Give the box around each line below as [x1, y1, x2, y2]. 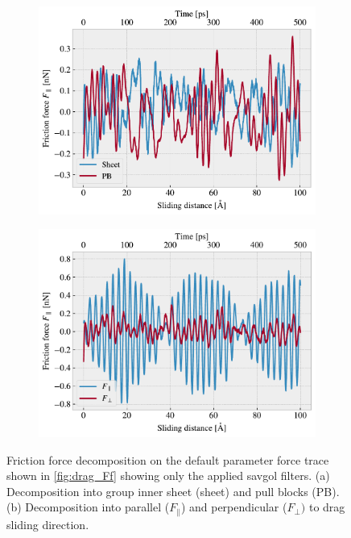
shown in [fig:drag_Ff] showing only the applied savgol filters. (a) [6, 467, 330, 484]
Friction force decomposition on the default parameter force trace [6, 451, 329, 468]
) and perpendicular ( [180, 498, 287, 515]
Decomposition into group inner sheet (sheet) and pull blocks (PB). [6, 482, 340, 499]
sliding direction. [6, 515, 89, 532]
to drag [308, 498, 345, 515]
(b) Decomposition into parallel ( [6, 498, 170, 515]
